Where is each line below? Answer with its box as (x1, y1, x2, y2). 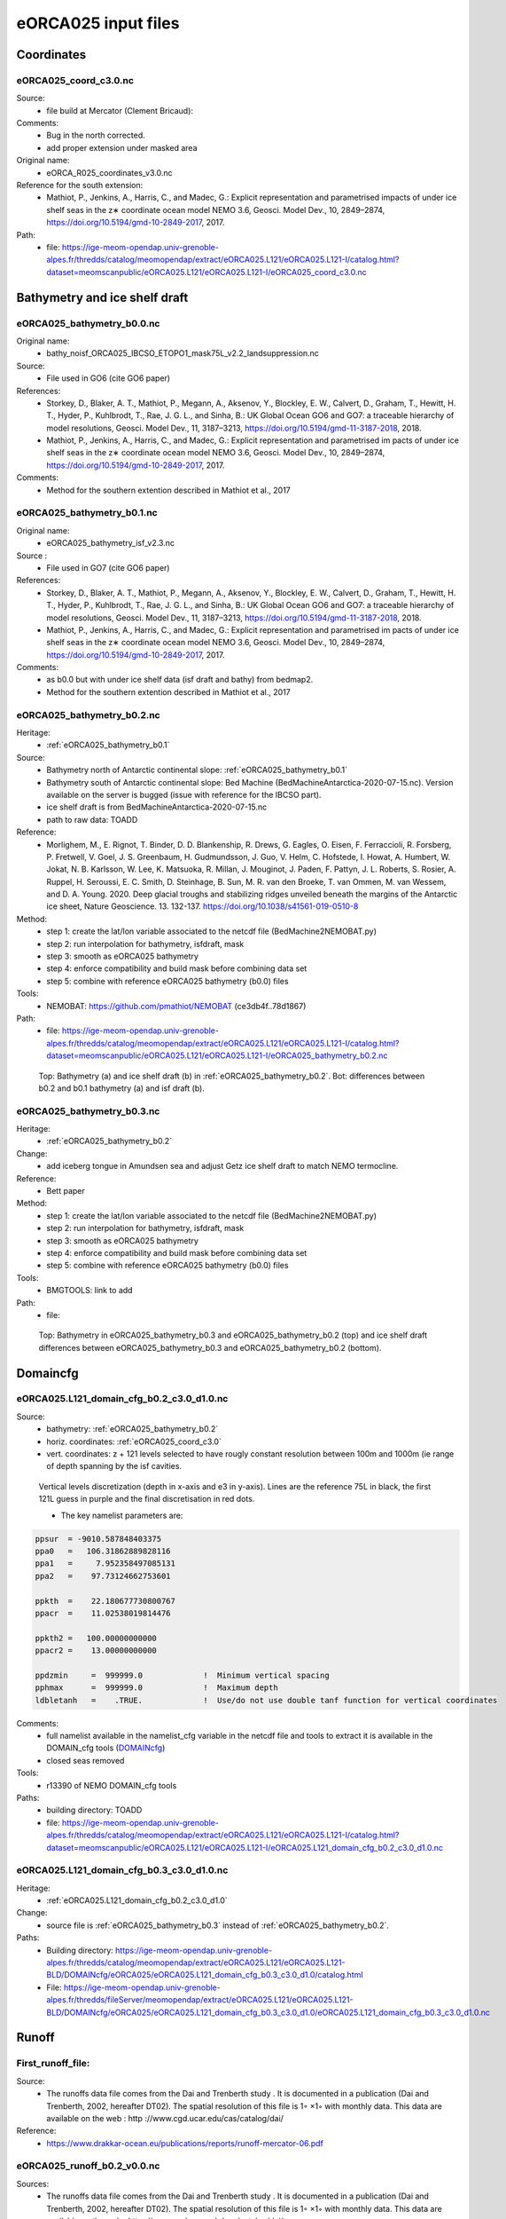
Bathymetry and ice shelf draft (16, 289, 189, 305)
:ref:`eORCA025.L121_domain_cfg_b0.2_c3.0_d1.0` (46, 1895, 228, 1906)
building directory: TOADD (46, 1804, 143, 1815)
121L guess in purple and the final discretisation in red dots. (38, 1494, 255, 1504)
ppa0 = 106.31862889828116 (35, 1545, 172, 1556)
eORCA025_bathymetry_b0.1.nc (16, 507, 159, 519)
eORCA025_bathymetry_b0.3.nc (16, 1105, 160, 1117)
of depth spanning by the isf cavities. (46, 1461, 182, 1472)
